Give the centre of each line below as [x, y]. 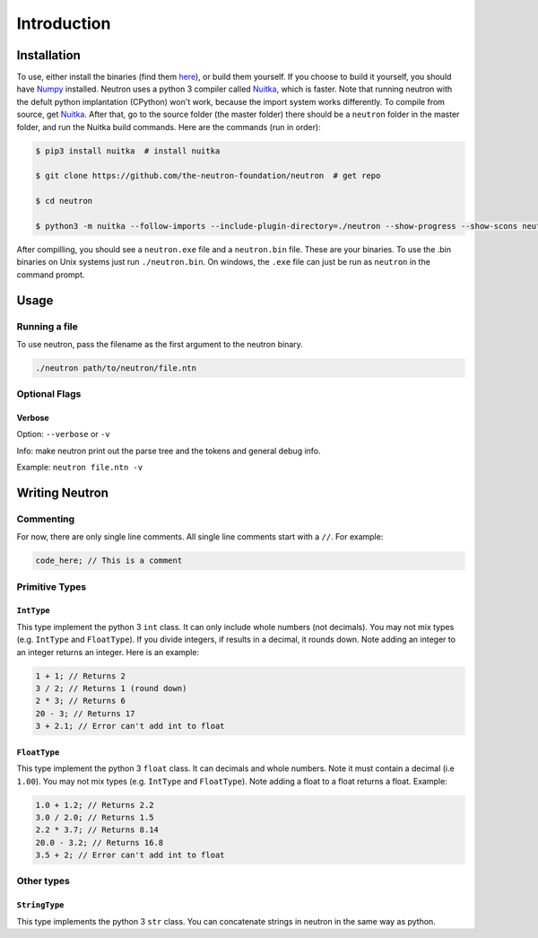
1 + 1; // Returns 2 [80, 676]
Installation [48, 55]
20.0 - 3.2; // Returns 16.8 [100, 842]
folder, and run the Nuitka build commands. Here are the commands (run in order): [169, 127]
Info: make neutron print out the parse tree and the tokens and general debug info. [169, 451]
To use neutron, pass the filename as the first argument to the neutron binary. [160, 344]
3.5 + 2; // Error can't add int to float [130, 855]
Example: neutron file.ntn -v [80, 468]
